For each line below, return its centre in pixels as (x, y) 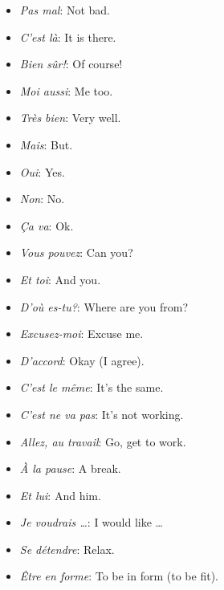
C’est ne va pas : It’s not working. (102, 414)
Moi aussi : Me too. (66, 90)
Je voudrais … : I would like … (91, 522)
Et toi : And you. (60, 279)
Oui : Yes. (42, 171)
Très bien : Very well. (70, 118)
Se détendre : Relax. (67, 549)
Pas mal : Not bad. (65, 10)
